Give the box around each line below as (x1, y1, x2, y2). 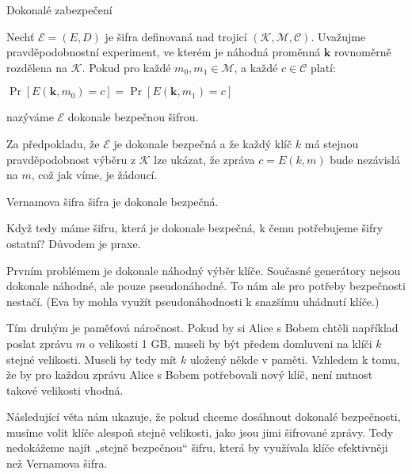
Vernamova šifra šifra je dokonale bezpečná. (6, 193, 219, 209)
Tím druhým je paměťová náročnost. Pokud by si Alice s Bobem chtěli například (6, 319, 399, 336)
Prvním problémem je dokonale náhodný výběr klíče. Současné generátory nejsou (6, 262, 401, 278)
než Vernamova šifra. (6, 455, 108, 472)
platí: (310, 59, 336, 75)
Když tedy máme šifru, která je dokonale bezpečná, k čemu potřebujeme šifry (6, 220, 383, 236)
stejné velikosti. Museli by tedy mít (6, 350, 177, 367)
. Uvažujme (311, 28, 366, 44)
